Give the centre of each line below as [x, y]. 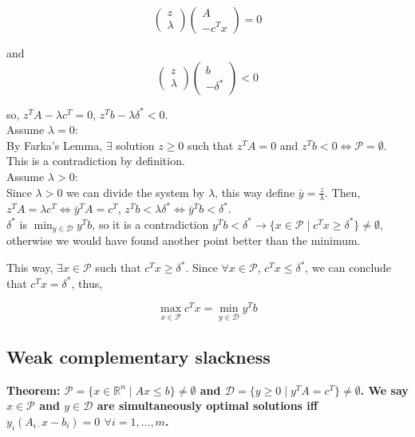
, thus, [87, 283]
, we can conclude [348, 268]
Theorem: [34, 390]
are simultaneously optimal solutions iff [207, 406]
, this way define [255, 192]
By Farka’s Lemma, [55, 145]
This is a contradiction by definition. [96, 161]
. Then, [343, 192]
